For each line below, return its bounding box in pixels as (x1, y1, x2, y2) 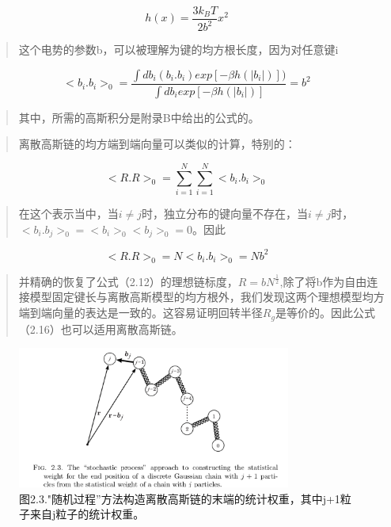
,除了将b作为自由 (279, 273, 367, 289)
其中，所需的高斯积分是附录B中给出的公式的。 (18, 109, 260, 125)
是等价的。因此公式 (275, 304, 375, 321)
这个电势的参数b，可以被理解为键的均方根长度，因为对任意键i (18, 41, 339, 58)
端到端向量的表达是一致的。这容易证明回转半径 (18, 304, 263, 321)
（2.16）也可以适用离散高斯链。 (18, 320, 183, 337)
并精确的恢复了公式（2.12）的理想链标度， (18, 273, 238, 289)
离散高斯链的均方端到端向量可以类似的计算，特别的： (18, 136, 296, 152)
